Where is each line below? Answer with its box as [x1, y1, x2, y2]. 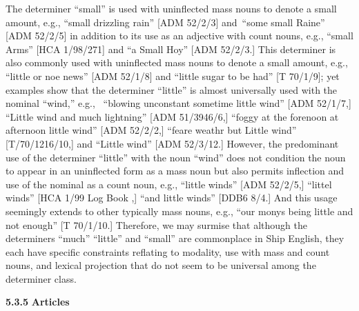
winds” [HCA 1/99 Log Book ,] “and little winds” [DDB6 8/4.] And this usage [6, 190, 338, 205]
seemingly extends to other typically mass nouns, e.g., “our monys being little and [6, 203, 353, 218]
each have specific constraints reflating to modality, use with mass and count [6, 244, 330, 259]
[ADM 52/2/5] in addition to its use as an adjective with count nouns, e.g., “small [6, 28, 353, 43]
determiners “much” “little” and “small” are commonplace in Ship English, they [6, 231, 345, 245]
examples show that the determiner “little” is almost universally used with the [6, 82, 338, 97]
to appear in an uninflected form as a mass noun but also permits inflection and [6, 163, 345, 178]
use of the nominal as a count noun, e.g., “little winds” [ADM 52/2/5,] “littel [6, 177, 332, 191]
